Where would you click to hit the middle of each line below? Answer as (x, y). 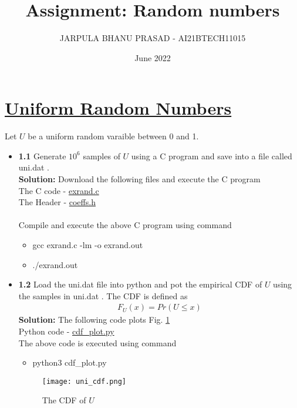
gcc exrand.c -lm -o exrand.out (88, 245)
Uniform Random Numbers (118, 108)
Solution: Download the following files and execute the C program (139, 179)
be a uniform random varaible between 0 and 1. (113, 136)
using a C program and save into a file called (212, 155)
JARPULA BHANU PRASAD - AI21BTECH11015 (153, 38)
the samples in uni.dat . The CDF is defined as (103, 295)
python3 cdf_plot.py (70, 362)
